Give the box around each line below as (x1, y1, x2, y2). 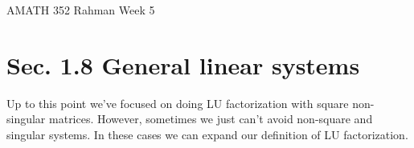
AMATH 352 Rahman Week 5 (6, 2, 155, 18)
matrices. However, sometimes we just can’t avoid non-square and (49, 110, 373, 127)
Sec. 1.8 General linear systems (6, 48, 360, 81)
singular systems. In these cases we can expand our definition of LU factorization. (6, 126, 408, 142)
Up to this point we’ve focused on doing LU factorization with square (6, 94, 349, 111)
